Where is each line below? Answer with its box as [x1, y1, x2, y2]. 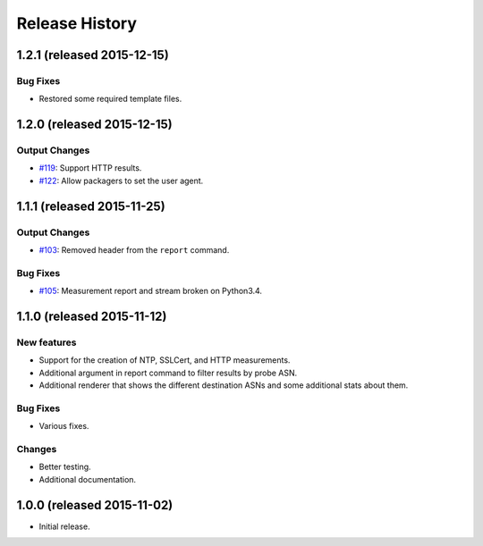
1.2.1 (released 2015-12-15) [16, 47, 169, 63]
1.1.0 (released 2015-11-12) [16, 308, 167, 323]
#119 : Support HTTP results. [38, 163, 142, 173]
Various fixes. [38, 421, 89, 432]
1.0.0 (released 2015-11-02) [16, 497, 174, 513]
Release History [16, 13, 138, 33]
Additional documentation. [38, 474, 137, 484]
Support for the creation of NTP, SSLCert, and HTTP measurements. [38, 355, 291, 365]
